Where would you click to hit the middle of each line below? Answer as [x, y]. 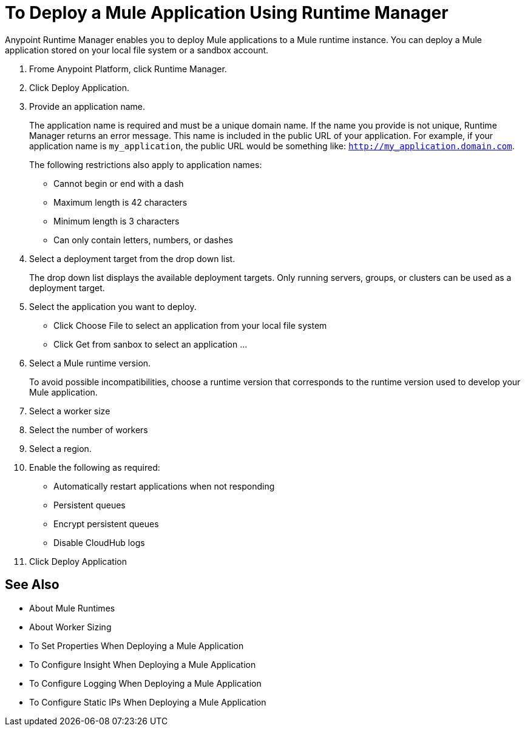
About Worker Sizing [70, 627]
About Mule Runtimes [72, 608]
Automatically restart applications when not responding [164, 486]
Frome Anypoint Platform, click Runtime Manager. [128, 69]
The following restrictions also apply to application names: [146, 164]
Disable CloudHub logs [99, 542]
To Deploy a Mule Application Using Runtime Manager [227, 13]
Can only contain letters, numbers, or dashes [143, 240]
